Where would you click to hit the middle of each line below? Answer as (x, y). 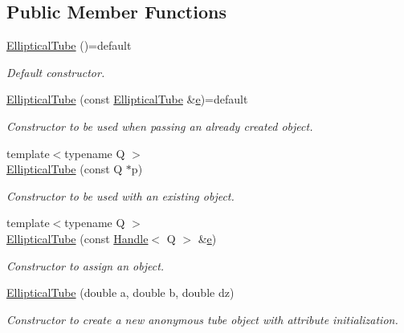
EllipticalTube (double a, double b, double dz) (120, 292)
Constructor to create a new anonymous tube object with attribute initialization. (202, 319)
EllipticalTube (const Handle (78, 238)
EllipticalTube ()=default (69, 45)
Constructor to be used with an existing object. (120, 195)
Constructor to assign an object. (86, 265)
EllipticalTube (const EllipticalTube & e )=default (127, 99)
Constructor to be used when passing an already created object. (160, 126)
